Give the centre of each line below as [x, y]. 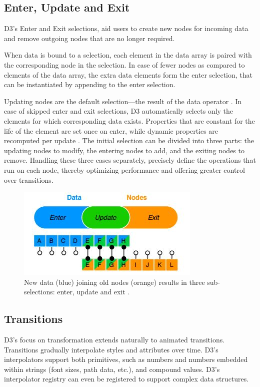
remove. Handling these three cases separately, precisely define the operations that [130, 160]
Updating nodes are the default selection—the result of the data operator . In [123, 101]
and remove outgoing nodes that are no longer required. [89, 38]
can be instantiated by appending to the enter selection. [90, 84]
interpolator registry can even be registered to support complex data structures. [126, 379]
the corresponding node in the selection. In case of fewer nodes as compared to [124, 64]
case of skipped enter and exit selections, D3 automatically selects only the [118, 111]
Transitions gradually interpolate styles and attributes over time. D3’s [111, 349]
